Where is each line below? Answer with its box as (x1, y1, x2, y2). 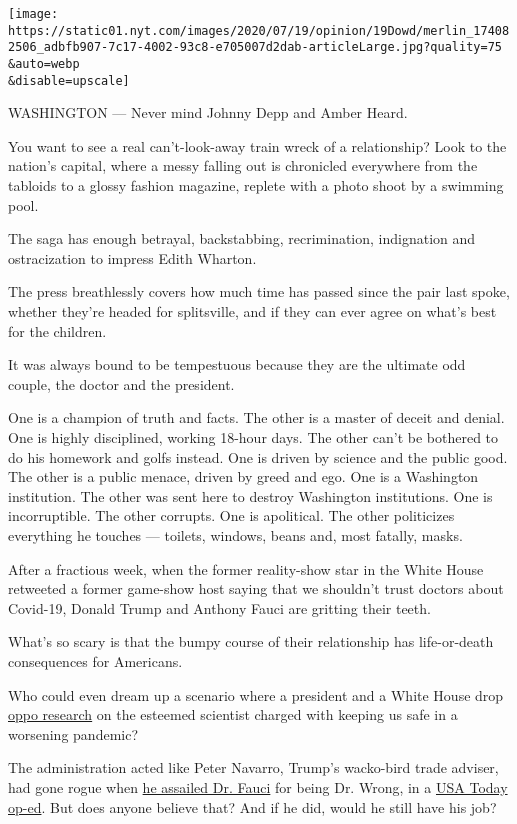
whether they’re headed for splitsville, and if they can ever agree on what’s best (8, 301, 497, 322)
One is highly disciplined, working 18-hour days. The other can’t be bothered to (8, 427, 499, 447)
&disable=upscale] (8, 73, 130, 88)
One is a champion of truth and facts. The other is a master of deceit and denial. (8, 407, 505, 428)
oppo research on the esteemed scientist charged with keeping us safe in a (8, 704, 458, 725)
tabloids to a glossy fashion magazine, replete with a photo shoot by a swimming (8, 175, 504, 196)
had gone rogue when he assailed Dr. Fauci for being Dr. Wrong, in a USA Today (8, 776, 508, 797)
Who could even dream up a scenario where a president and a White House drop (8, 684, 504, 705)
